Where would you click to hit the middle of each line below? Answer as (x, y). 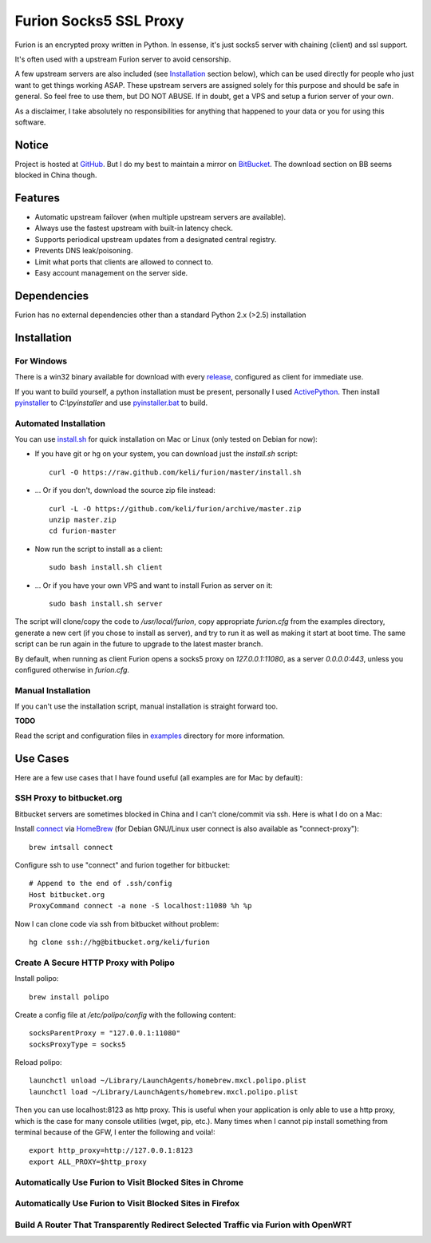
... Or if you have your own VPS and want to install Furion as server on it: (154, 585)
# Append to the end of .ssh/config (101, 884)
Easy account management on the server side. (111, 273)
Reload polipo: (39, 1062)
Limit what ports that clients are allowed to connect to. (124, 262)
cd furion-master (83, 531)
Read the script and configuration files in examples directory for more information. (150, 736)
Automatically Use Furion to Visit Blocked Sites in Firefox (127, 1204)
